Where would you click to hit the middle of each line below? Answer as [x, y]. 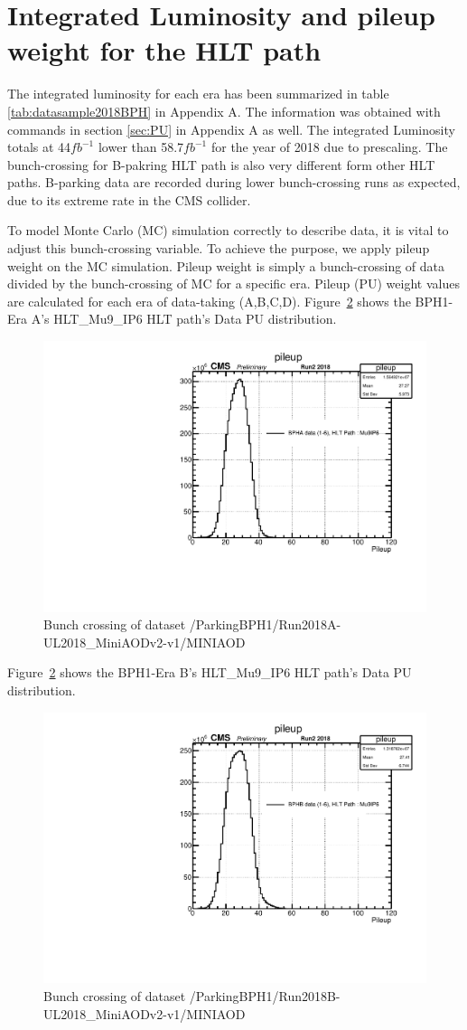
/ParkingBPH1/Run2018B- [265, 995]
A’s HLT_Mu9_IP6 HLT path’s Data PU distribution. [184, 319]
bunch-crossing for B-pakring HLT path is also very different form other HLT [221, 164]
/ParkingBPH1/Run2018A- [265, 624]
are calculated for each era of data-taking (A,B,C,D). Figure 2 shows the [209, 301]
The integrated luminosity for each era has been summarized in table [198, 94]
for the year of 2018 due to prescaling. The [329, 147]
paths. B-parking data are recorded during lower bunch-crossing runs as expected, [234, 182]
